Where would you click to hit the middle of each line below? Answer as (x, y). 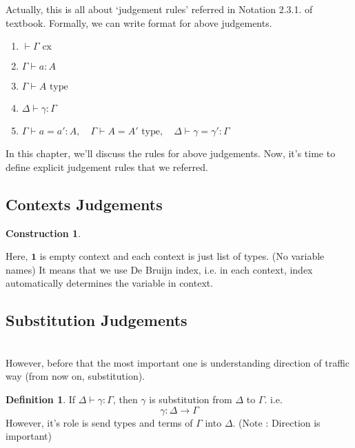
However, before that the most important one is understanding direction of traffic (178, 362)
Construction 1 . (43, 233)
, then (125, 399)
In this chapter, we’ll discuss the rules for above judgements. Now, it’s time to (171, 153)
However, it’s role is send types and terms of (99, 422)
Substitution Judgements (97, 320)
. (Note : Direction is (276, 422)
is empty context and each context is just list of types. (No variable (182, 256)
